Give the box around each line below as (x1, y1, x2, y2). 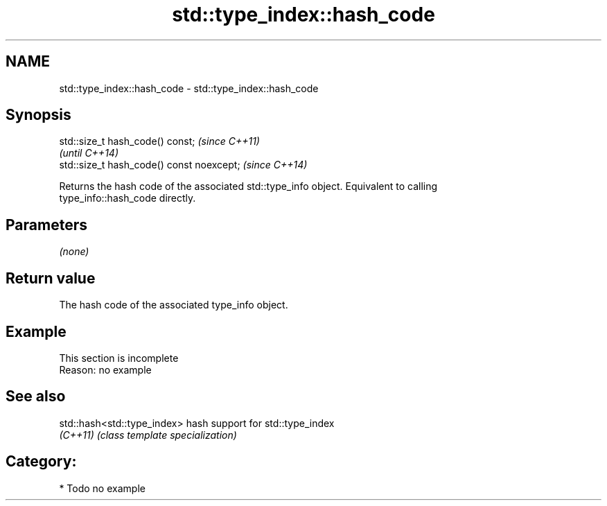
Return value (6, 269, 96, 287)
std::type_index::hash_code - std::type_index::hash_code (59, 82, 319, 94)
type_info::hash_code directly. (59, 192, 196, 204)
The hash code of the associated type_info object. (59, 299, 288, 311)
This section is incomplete (59, 351, 179, 364)
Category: (6, 453, 77, 471)
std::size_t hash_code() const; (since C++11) (59, 135, 260, 148)
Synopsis (6, 106, 71, 124)
